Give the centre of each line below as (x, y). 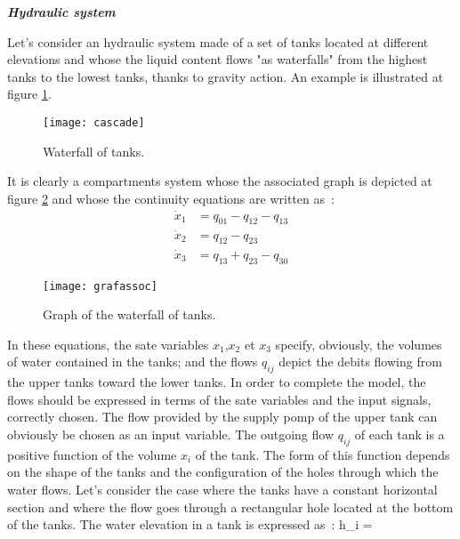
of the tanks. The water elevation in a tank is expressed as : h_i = (190, 524)
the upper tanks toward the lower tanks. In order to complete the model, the (217, 382)
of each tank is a (399, 434)
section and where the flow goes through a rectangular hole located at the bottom (230, 507)
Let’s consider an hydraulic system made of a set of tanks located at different (218, 41)
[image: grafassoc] (100, 286)
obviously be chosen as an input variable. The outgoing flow (171, 434)
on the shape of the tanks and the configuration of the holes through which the (223, 472)
